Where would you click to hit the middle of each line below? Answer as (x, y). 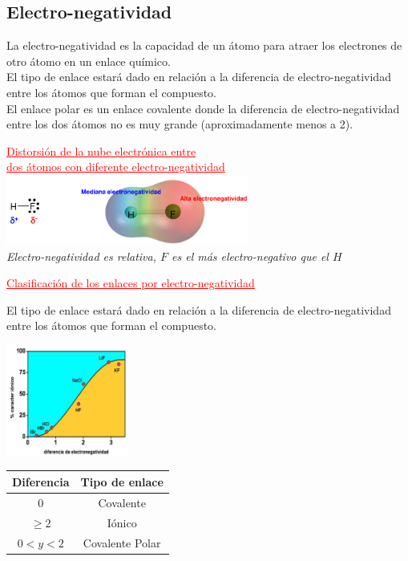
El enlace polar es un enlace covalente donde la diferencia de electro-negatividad (203, 108)
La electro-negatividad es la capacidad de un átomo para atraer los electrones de (204, 45)
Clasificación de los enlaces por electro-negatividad (131, 283)
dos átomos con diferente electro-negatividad (116, 167)
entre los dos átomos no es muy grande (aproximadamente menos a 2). (180, 124)
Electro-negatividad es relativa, (81, 256)
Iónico (122, 522)
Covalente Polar (122, 542)
